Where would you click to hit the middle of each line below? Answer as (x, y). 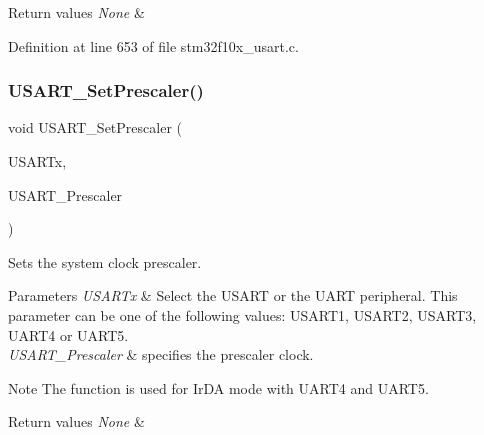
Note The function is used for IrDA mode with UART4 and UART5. (218, 387)
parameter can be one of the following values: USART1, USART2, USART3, (242, 314)
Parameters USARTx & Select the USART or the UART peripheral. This (233, 295)
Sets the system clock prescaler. (105, 261)
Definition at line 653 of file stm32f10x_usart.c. (153, 45)
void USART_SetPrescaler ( (95, 127)
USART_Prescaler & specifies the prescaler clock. (161, 354)
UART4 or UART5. (68, 334)
